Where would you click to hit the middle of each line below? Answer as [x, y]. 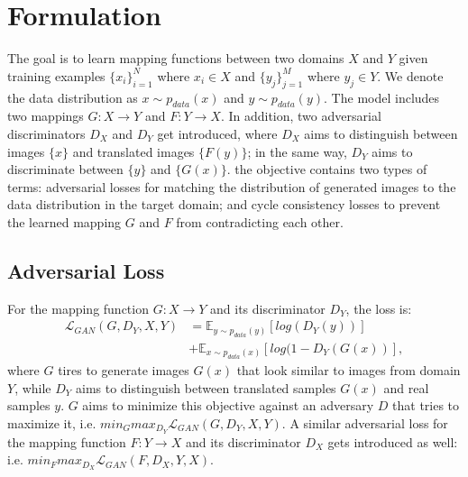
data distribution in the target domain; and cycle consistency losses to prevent [224, 204]
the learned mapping [64, 221]
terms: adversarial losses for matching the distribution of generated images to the [232, 186]
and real [406, 387]
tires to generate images [124, 370]
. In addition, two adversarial [301, 116]
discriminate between [65, 169]
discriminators [46, 133]
